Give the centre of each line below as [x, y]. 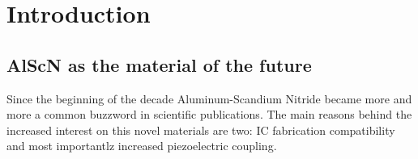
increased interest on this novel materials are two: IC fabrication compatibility [201, 130]
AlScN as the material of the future [159, 64]
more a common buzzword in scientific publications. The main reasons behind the [209, 114]
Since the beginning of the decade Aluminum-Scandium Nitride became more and [209, 98]
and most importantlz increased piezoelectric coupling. [142, 146]
